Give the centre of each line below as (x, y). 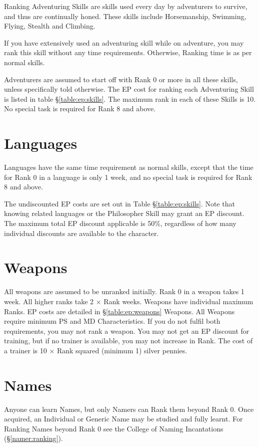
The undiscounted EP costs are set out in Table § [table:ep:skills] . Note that (119, 203)
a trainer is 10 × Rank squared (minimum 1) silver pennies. (96, 350)
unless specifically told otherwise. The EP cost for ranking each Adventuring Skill (129, 89)
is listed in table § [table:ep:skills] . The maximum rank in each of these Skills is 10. (130, 98)
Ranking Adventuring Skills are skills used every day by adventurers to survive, (126, 6)
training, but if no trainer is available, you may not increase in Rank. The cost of (128, 341)
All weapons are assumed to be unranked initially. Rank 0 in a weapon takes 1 (124, 291)
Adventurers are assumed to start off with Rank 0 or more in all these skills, (121, 79)
